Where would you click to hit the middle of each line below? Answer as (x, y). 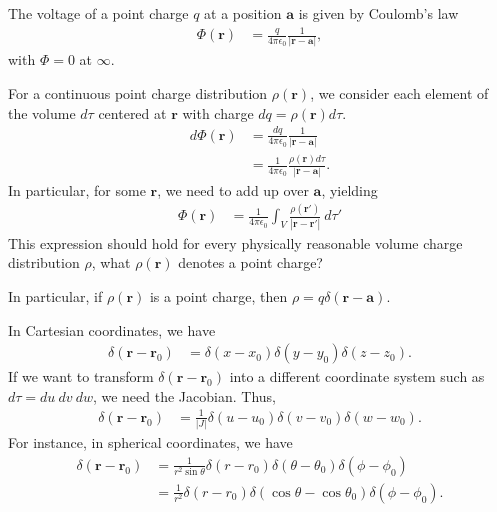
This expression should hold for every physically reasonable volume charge (235, 242)
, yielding (349, 189)
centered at (132, 112)
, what (111, 262)
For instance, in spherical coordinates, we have (150, 442)
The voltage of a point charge (98, 13)
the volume (42, 112)
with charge (218, 112)
